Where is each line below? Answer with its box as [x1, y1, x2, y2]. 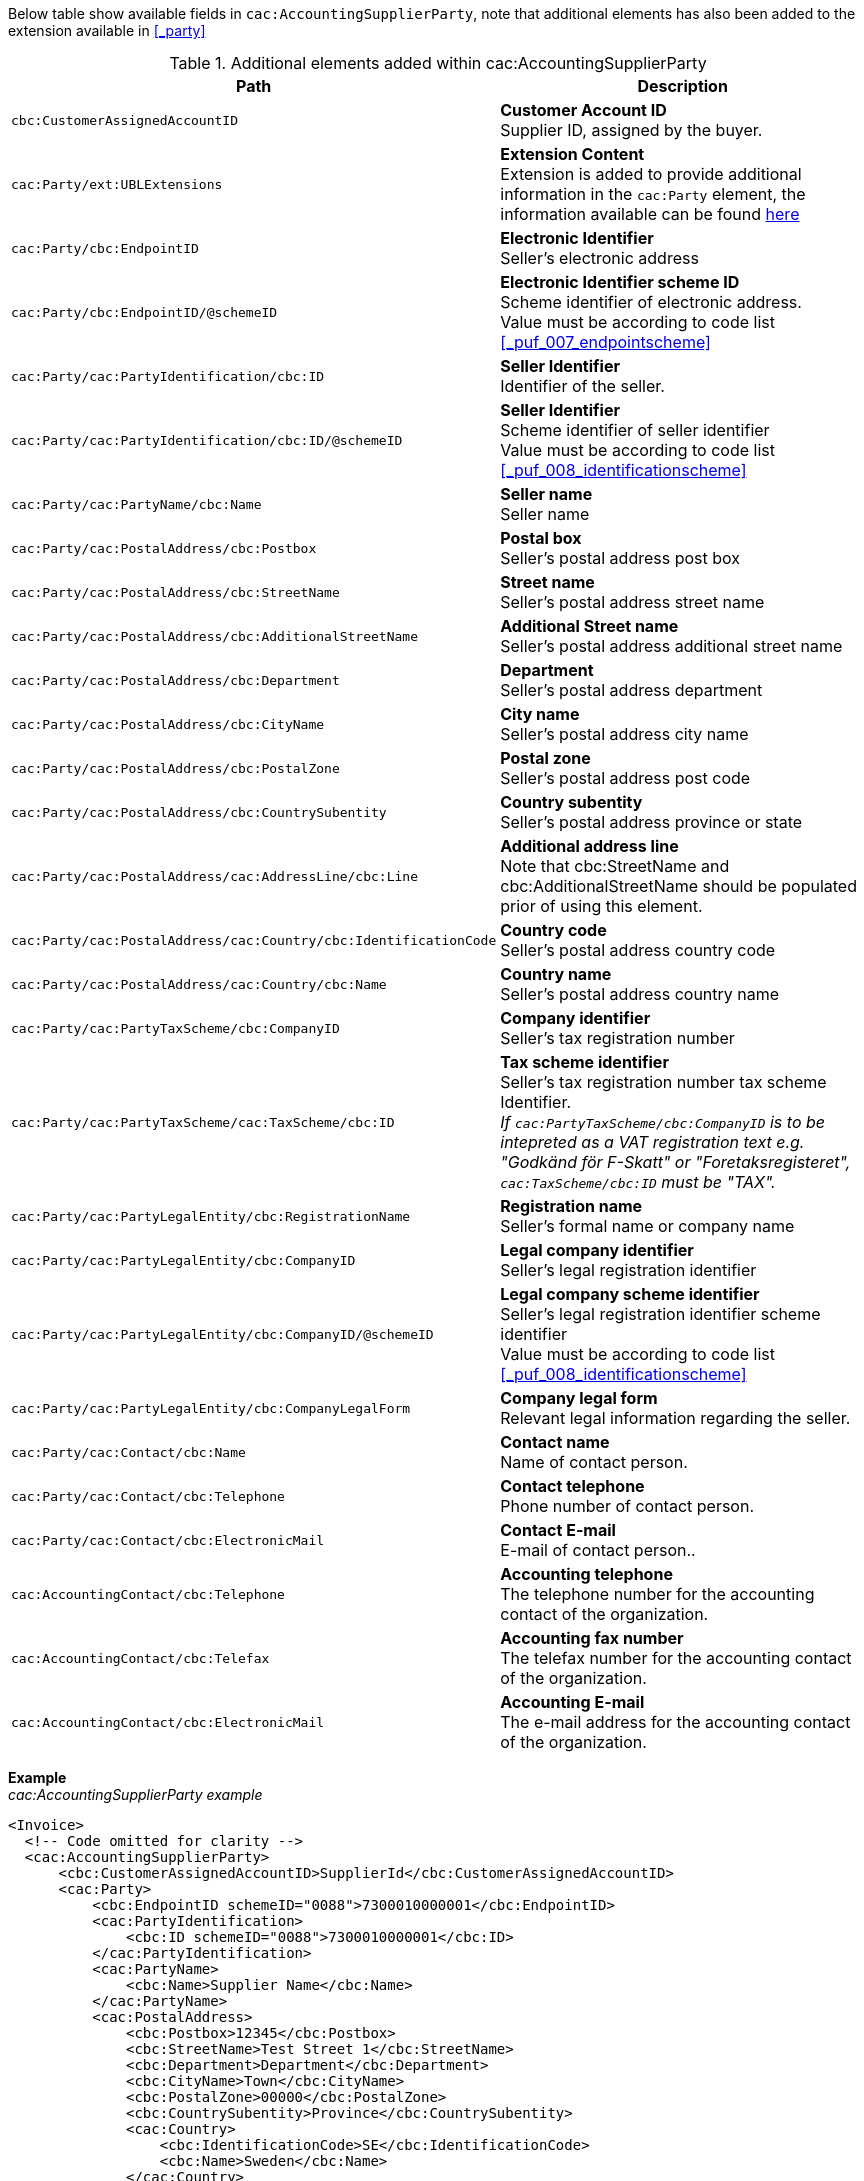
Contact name [500, 1432, 610, 1452]
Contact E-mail [500, 1520, 616, 1540]
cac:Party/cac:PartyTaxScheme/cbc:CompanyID [11, 1020, 340, 1036]
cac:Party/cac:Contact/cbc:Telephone [11, 1488, 285, 1504]
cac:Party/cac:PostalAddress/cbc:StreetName [11, 584, 340, 600]
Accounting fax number [500, 1628, 684, 1648]
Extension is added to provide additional [500, 164, 802, 184]
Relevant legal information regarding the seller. [500, 1408, 851, 1428]
